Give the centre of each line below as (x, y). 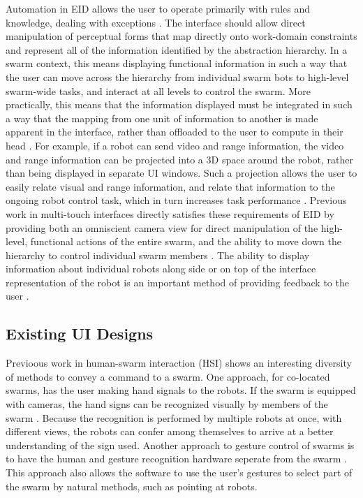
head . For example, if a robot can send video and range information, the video (175, 145)
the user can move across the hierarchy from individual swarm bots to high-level (177, 76)
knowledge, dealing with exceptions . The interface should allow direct (156, 22)
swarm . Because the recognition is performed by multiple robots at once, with (174, 417)
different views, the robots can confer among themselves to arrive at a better (170, 431)
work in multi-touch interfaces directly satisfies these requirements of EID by (170, 213)
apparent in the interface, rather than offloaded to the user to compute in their (175, 132)
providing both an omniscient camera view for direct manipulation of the (162, 227)
